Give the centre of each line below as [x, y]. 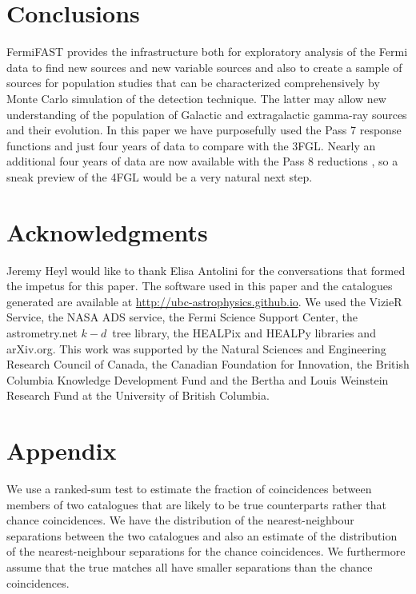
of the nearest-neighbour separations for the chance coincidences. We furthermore [206, 551]
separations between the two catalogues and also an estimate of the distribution [202, 535]
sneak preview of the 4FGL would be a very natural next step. [160, 176]
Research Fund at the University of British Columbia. [138, 395]
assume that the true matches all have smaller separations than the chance [190, 567]
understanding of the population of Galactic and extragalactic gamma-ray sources [207, 114]
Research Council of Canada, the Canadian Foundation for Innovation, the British [208, 364]
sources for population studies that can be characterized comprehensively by [193, 83]
